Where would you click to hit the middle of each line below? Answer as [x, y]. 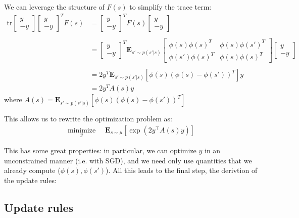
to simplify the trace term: [170, 7]
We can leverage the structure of [54, 7]
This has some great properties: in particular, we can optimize [100, 150]
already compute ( [32, 170]
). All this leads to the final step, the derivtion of [182, 170]
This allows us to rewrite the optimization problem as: [88, 119]
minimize [82, 131]
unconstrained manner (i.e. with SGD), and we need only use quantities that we [128, 160]
